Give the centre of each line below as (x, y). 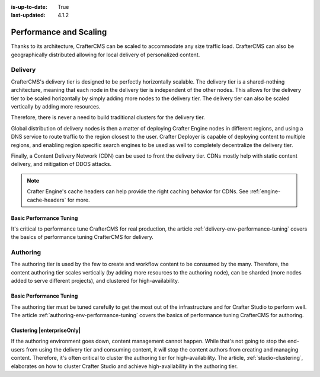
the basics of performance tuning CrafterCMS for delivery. (82, 237)
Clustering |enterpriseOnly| (46, 330)
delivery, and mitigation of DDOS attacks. (61, 164)
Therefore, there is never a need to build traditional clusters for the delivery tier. (108, 117)
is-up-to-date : (29, 7)
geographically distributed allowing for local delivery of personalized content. (105, 55)
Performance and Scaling (59, 32)
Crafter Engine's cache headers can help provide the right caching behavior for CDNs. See (138, 191)
